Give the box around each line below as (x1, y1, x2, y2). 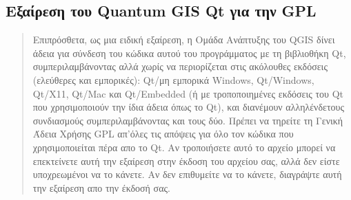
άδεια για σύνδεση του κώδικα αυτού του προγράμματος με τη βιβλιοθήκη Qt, (32, 45, 346, 60)
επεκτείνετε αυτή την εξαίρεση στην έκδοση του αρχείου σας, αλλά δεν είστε (32, 153, 340, 168)
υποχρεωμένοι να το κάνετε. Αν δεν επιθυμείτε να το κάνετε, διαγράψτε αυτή (32, 167, 342, 181)
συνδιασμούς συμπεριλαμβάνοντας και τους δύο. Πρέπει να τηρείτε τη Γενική (32, 113, 343, 127)
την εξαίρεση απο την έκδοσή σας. (32, 180, 170, 195)
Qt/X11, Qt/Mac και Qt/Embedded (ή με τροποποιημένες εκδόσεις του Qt (32, 86, 343, 100)
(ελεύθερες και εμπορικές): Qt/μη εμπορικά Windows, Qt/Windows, (32, 72, 314, 87)
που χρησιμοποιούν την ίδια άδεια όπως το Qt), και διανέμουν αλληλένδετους (32, 100, 345, 114)
